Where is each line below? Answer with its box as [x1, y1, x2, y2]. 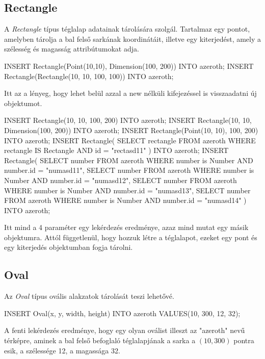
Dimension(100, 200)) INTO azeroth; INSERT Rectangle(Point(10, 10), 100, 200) [4, 124, 258, 135]
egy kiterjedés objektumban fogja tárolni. [4, 242, 133, 252]
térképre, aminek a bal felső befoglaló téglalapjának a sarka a [4, 335, 196, 346]
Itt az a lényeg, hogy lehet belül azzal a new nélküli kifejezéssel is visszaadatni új [4, 88, 257, 98]
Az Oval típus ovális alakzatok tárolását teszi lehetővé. [4, 291, 174, 301]
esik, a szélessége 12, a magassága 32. [4, 345, 120, 355]
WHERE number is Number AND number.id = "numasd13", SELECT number [4, 185, 251, 195]
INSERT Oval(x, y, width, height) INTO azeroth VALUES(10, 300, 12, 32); [4, 307, 241, 318]
